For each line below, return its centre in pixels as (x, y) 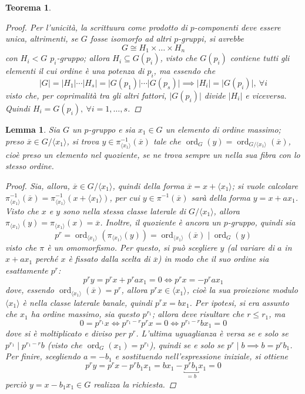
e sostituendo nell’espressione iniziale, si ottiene (201, 356)
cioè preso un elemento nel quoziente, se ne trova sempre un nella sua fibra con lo (153, 154)
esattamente (27, 270)
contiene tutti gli (260, 58)
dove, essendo (30, 290)
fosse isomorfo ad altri (131, 38)
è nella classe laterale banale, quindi (87, 302)
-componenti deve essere (237, 27)
